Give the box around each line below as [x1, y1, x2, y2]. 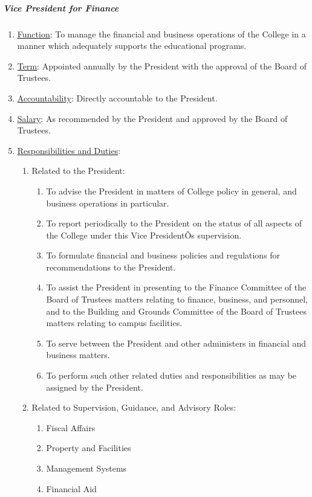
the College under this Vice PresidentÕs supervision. [46, 228, 242, 241]
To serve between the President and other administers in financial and [46, 336, 306, 349]
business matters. [46, 348, 110, 361]
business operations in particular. [46, 196, 169, 209]
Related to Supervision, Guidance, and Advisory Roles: [31, 401, 236, 414]
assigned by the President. [46, 380, 143, 393]
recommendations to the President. [46, 260, 176, 273]
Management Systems [46, 462, 127, 474]
